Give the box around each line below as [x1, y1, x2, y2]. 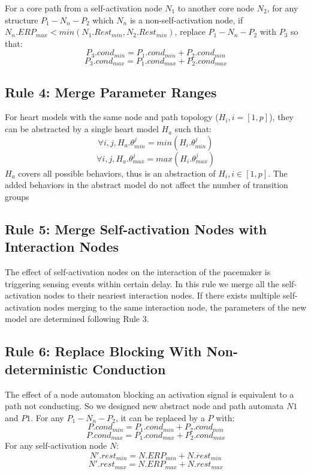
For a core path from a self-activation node [5, 2, 162, 14]
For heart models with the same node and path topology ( [5, 111, 219, 123]
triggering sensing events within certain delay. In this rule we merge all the [5, 277, 279, 290]
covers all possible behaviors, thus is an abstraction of [18, 166, 216, 179]
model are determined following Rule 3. [5, 312, 149, 325]
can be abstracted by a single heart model [5, 123, 159, 135]
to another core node [177, 2, 255, 14]
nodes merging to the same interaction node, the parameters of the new [43, 300, 307, 313]
